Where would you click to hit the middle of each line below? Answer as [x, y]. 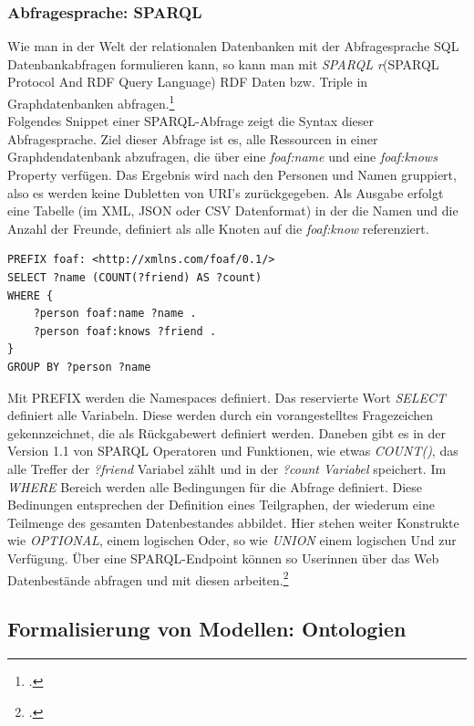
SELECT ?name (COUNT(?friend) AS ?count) [135, 278]
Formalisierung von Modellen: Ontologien [207, 629]
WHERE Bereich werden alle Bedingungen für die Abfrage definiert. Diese [215, 486]
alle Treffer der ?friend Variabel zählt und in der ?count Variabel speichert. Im [227, 468]
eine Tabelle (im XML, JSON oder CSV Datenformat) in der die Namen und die [233, 210]
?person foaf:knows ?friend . [125, 331]
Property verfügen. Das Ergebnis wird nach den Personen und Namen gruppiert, [232, 175]
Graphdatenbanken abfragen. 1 [91, 102]
